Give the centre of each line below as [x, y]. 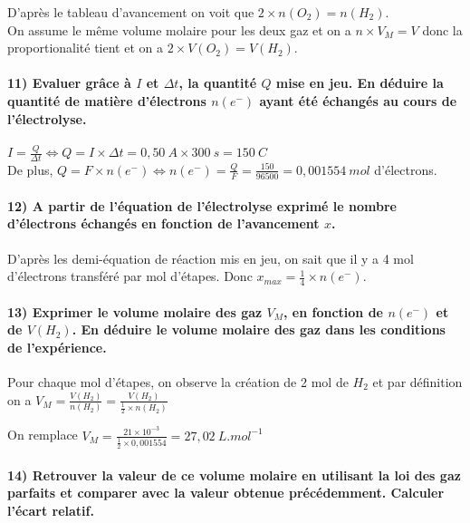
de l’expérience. [57, 347]
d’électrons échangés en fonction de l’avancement [163, 223]
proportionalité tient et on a [85, 48]
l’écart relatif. [51, 510]
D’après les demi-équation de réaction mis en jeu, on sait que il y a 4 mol [211, 258]
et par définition [417, 382]
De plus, [30, 169]
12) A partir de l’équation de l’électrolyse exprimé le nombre [202, 205]
